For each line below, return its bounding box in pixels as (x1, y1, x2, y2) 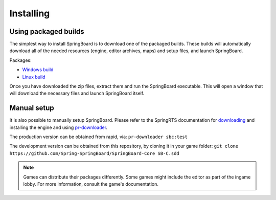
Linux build (22, 74, 45, 80)
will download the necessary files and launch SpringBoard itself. (9, 90, 145, 97)
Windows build (22, 66, 54, 73)
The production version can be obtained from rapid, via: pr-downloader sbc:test (9, 134, 188, 140)
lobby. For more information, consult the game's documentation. (23, 181, 158, 187)
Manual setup (9, 104, 55, 113)
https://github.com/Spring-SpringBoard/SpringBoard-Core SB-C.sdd (9, 150, 180, 156)
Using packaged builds (9, 27, 84, 36)
